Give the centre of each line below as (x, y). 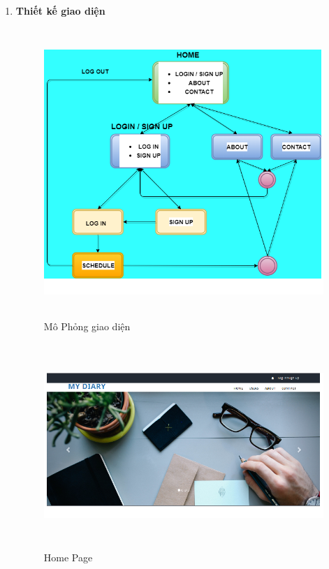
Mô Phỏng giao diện (87, 326)
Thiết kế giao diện (60, 10)
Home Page (68, 557)
